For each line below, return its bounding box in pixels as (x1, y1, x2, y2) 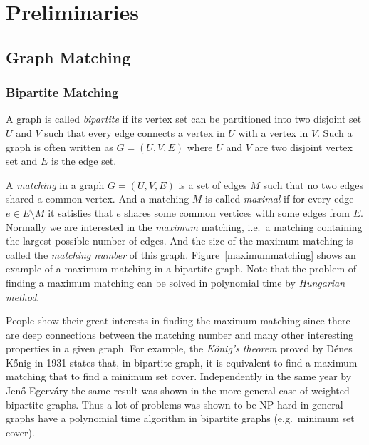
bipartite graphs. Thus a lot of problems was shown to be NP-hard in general (6, 397, 343, 411)
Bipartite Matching (6, 83, 119, 101)
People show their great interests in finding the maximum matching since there (6, 313, 350, 328)
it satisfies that (48, 205, 113, 220)
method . (6, 289, 40, 304)
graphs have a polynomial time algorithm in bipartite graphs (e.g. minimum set (6, 411, 355, 426)
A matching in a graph (6, 177, 105, 192)
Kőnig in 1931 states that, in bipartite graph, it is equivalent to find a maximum (6, 354, 358, 369)
